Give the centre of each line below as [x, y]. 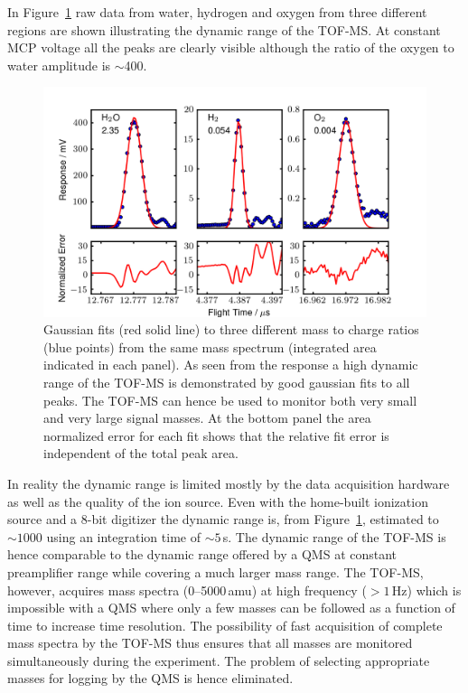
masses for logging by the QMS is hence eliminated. [150, 678]
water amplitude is [59, 65]
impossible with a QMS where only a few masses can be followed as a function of [231, 608]
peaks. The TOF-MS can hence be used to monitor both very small [230, 400]
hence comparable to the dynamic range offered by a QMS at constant [202, 554]
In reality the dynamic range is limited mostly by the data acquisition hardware [229, 483]
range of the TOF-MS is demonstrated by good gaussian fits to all [227, 382]
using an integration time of [123, 536]
